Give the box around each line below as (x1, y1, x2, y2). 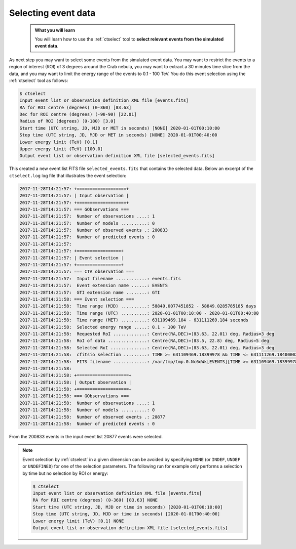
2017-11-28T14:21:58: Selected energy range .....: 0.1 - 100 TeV (19, 324, 186, 330)
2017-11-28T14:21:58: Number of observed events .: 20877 (19, 414, 165, 420)
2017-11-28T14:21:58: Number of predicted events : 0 (19, 421, 155, 427)
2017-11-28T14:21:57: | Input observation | (19, 193, 129, 199)
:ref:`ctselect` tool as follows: (9, 77, 69, 84)
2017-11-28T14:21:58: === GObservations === (19, 393, 129, 399)
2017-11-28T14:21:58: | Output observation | (19, 380, 132, 385)
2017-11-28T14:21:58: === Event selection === (19, 296, 134, 302)
